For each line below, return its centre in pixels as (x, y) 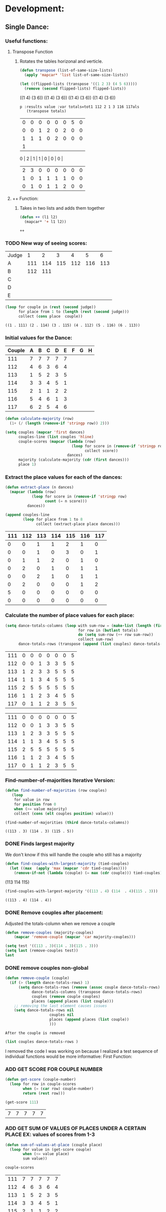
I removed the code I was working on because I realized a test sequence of (82, 1051)
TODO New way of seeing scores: (46, 243)
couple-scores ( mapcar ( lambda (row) (57, 441)
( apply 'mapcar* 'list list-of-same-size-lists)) (76, 75)
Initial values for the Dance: (39, 338)
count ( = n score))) (66, 501)
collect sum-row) (96, 639)
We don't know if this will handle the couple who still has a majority (73, 854)
